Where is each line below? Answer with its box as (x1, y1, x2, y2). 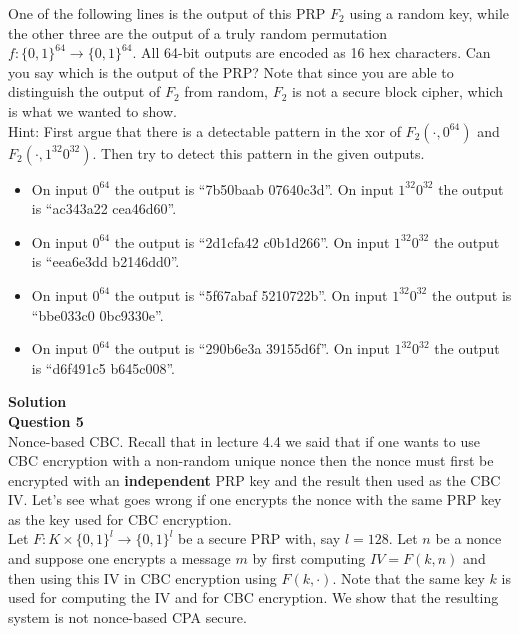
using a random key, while (349, 3, 509, 23)
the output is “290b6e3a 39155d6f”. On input (114, 338, 390, 359)
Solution (8, 391, 67, 412)
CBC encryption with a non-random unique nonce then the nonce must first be (8, 450, 494, 471)
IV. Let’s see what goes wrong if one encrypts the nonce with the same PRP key (8, 489, 502, 510)
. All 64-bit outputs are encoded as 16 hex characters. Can (132, 42, 491, 63)
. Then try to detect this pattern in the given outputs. (92, 142, 425, 163)
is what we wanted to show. (8, 100, 177, 121)
